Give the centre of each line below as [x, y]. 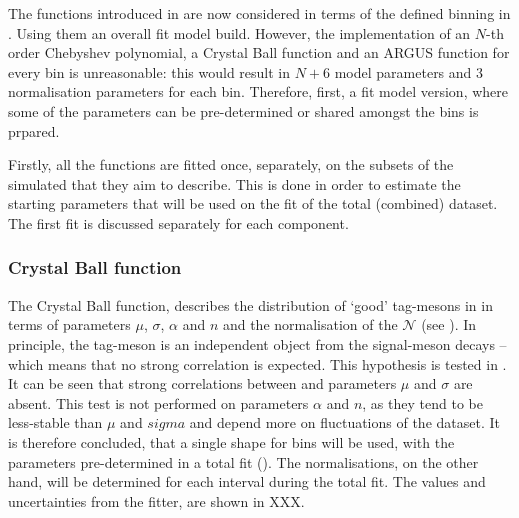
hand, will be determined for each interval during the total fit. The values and [247, 481]
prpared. [34, 130]
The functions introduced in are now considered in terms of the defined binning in [259, 13]
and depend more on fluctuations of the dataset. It [344, 422]
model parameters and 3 [409, 71]
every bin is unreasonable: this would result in [149, 71]
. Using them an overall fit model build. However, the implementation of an [239, 32]
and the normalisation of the [310, 324]
